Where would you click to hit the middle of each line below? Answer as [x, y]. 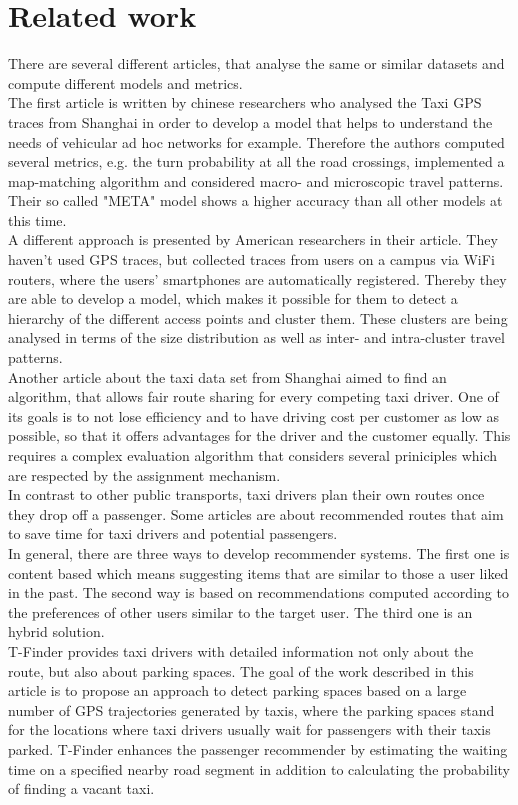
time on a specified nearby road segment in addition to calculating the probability [259, 768]
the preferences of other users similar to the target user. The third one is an [240, 611]
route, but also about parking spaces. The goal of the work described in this [241, 670]
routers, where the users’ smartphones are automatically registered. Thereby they [257, 278]
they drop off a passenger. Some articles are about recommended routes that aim [256, 513]
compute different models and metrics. [125, 82]
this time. [37, 219]
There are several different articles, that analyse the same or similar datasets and [256, 63]
